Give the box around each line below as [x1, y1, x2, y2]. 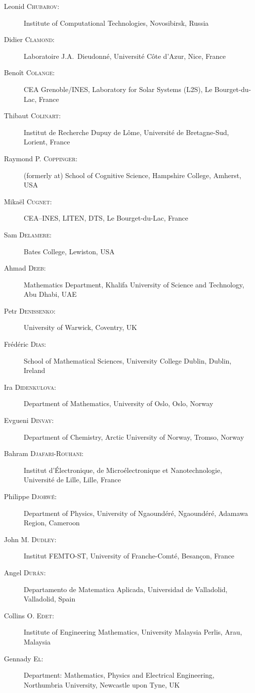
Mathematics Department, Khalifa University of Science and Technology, [24, 279, 245, 289]
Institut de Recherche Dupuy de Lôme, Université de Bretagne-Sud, [24, 127, 229, 137]
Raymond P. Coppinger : [4, 153, 78, 163]
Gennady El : [4, 653, 43, 663]
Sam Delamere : [4, 229, 52, 239]
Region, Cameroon [24, 517, 80, 528]
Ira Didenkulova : [4, 381, 56, 392]
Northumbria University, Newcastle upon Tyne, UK [24, 679, 180, 690]
